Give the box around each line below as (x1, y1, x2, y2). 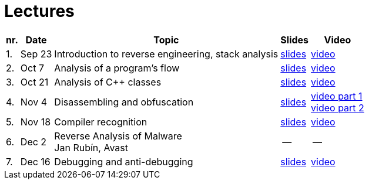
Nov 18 (20, 115, 51, 128)
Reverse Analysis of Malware (54, 130, 182, 142)
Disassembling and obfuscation (54, 96, 194, 108)
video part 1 (311, 90, 363, 102)
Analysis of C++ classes (54, 76, 162, 88)
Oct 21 (20, 76, 49, 88)
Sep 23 (20, 47, 52, 60)
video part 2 (311, 101, 364, 114)
